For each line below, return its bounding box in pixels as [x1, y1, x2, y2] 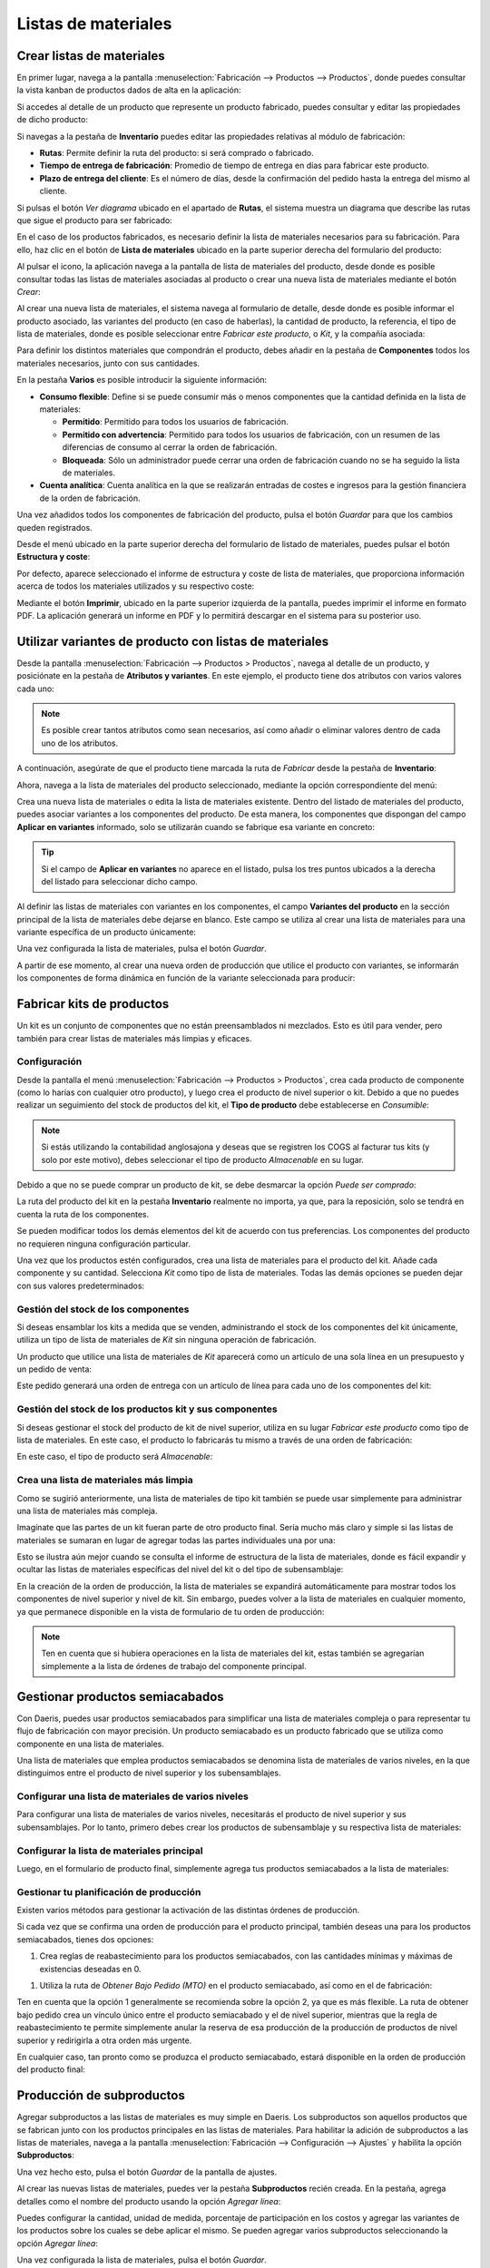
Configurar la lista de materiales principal [16, 1844, 203, 1857]
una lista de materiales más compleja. [16, 1505, 158, 1516]
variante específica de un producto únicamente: [16, 926, 197, 938]
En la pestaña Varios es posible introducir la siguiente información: [16, 375, 268, 386]
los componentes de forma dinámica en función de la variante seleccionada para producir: [16, 973, 356, 983]
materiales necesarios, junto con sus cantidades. [16, 357, 200, 368]
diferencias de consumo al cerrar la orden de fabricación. [62, 442, 278, 453]
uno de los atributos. [41, 738, 119, 748]
